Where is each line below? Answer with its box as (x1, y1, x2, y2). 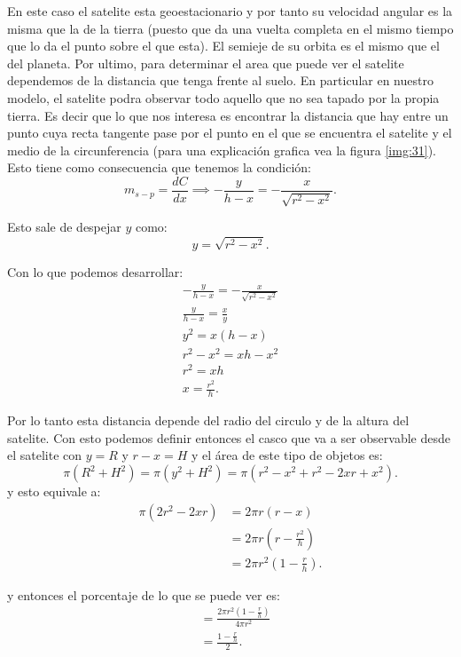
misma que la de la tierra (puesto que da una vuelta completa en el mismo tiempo (7, 19, 454, 37)
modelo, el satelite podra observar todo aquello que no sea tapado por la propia (7, 88, 440, 107)
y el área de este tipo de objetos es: (191, 446, 383, 464)
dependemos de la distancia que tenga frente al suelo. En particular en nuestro (7, 71, 434, 90)
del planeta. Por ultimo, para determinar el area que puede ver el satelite (7, 53, 404, 72)
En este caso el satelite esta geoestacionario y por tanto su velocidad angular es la (7, 2, 453, 20)
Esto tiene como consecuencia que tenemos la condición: (7, 158, 311, 177)
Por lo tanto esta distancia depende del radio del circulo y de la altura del (7, 411, 410, 430)
